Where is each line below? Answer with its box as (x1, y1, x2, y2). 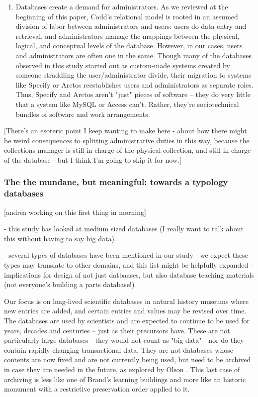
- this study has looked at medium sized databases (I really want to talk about (4, 223, 244, 234)
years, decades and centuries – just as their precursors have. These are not (4, 325, 230, 335)
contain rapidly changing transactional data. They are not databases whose (4, 344, 233, 355)
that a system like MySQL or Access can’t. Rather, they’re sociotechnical (15, 99, 239, 109)
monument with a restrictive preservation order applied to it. (4, 384, 190, 394)
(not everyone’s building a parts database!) (4, 279, 135, 290)
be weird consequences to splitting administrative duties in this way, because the (4, 135, 250, 145)
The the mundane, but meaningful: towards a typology (4, 176, 228, 188)
